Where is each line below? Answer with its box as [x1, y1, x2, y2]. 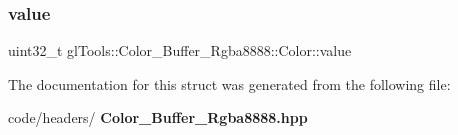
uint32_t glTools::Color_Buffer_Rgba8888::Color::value [8, 40, 352, 61]
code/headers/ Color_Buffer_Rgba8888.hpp [8, 107, 308, 128]
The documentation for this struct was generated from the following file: [8, 73, 451, 94]
